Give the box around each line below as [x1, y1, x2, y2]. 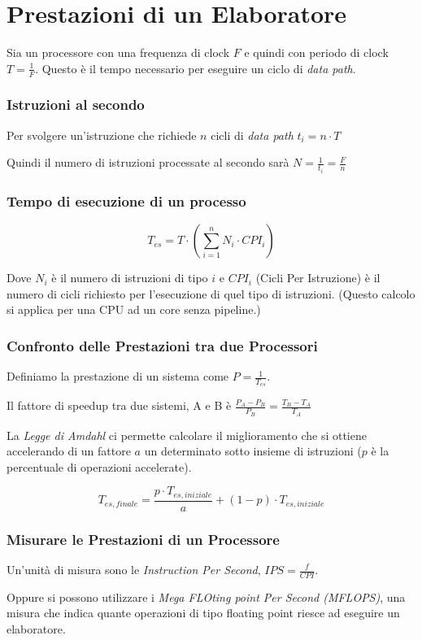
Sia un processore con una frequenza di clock [7, 44, 230, 61]
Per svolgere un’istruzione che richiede [7, 126, 197, 143]
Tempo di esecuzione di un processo [7, 190, 246, 211]
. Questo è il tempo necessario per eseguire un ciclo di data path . [35, 59, 356, 76]
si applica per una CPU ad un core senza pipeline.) [7, 301, 261, 318]
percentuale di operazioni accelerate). [7, 458, 192, 475]
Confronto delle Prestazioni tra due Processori [7, 335, 318, 355]
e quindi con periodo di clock [244, 44, 389, 61]
